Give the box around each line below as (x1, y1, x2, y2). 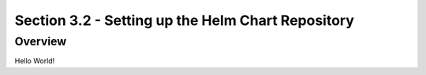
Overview (14, 34, 67, 48)
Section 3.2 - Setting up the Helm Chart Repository (14, 12, 355, 29)
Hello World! (14, 56, 55, 66)
